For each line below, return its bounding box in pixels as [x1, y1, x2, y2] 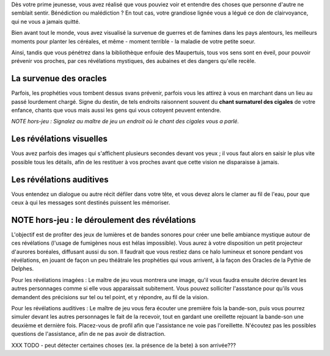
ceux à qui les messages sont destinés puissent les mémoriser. [11, 199, 170, 206]
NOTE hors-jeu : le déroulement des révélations [11, 214, 196, 225]
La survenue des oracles [11, 73, 107, 84]
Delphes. [11, 265, 34, 272]
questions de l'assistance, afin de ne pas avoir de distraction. [11, 330, 166, 338]
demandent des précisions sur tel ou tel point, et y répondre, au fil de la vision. [11, 293, 209, 300]
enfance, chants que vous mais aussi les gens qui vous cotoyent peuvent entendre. [11, 107, 221, 114]
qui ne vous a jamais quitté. [11, 18, 81, 25]
